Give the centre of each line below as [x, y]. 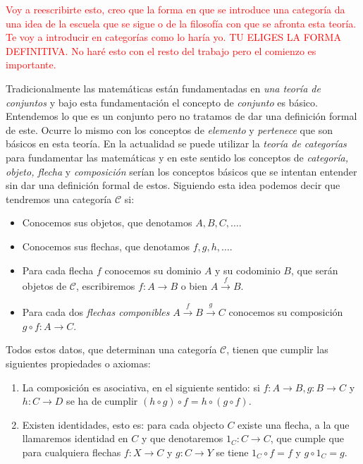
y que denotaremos [182, 438]
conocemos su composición [286, 312]
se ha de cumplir [102, 401]
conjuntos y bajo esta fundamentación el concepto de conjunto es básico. [162, 102]
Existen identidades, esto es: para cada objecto [123, 424]
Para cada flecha [58, 270]
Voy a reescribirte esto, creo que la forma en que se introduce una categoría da [176, 9]
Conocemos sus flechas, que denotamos [106, 246]
